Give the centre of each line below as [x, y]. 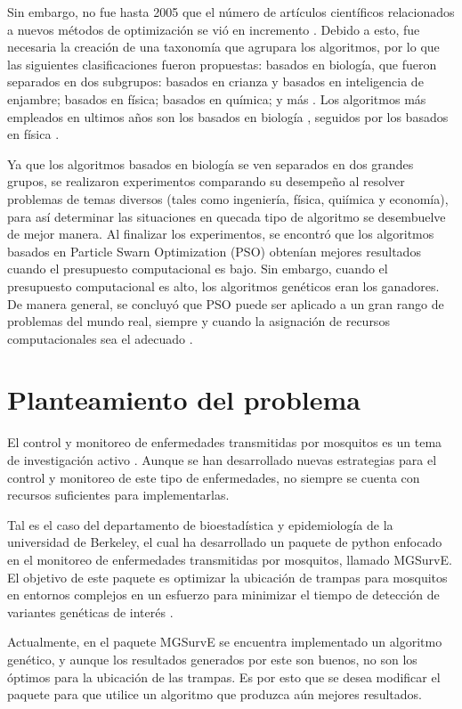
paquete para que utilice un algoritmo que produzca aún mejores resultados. [215, 694]
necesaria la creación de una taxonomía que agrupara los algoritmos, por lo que [223, 47]
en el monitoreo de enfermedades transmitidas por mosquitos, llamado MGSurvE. [230, 559]
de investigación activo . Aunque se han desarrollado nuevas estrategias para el [222, 460]
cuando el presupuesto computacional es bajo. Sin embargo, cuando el [198, 269]
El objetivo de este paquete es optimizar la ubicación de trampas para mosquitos [227, 577]
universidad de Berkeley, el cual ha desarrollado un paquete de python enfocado [225, 542]
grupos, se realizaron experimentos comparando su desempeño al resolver [206, 181]
